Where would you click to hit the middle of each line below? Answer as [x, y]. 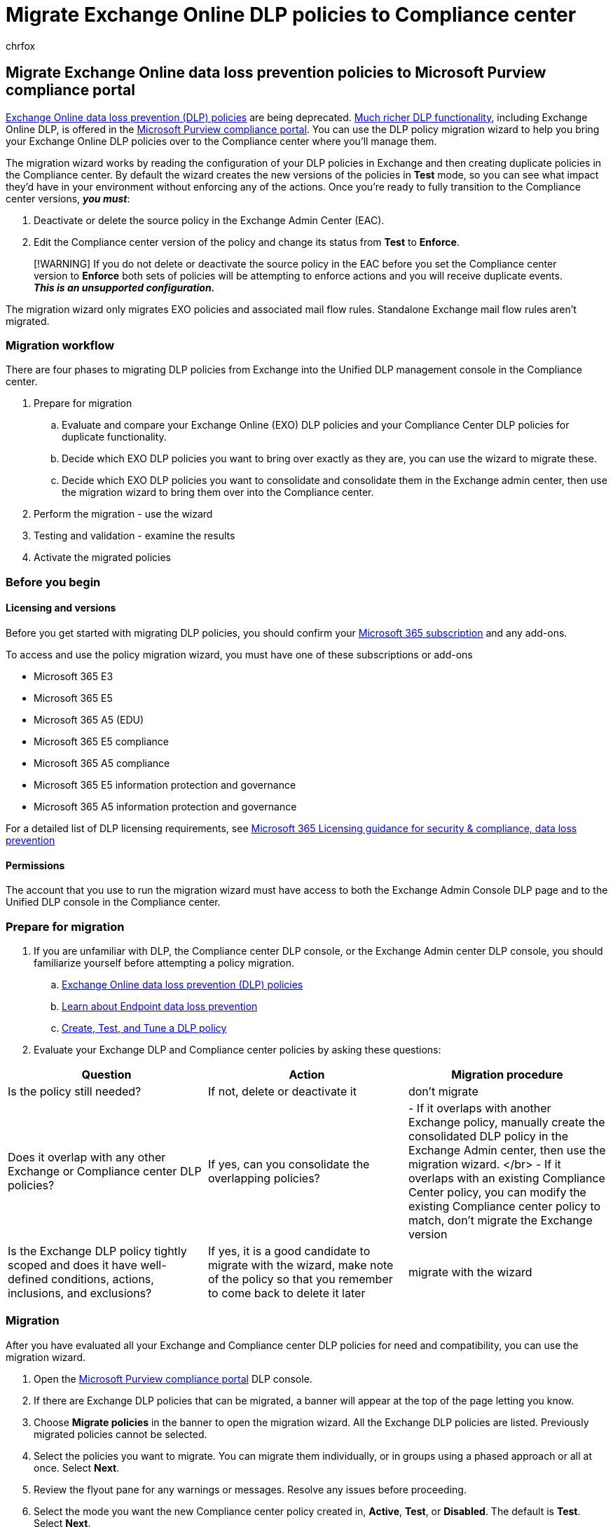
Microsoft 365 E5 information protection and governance [165, 785]
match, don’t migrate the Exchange [500, 1220]
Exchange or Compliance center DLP [105, 1171]
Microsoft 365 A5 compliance [102, 763]
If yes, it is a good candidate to [289, 1251]
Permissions [35, 865]
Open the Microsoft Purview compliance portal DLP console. [173, 1379]
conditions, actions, [103, 1279]
